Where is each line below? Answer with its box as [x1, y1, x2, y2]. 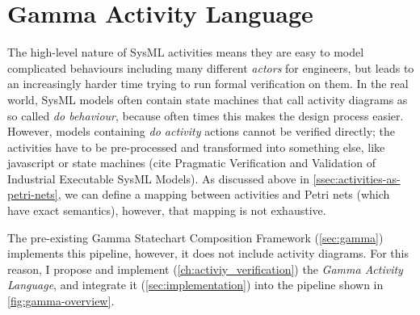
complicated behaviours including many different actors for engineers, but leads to [7, 59, 414, 76]
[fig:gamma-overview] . [7, 292, 115, 309]
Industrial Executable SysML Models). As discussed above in [7, 170, 309, 187]
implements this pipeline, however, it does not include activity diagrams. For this [7, 245, 409, 262]
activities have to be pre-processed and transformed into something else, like [7, 138, 385, 155]
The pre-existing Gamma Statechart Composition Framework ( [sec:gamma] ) [7, 229, 384, 246]
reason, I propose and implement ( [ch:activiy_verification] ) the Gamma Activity [7, 260, 403, 277]
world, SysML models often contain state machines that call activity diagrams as [7, 90, 408, 107]
